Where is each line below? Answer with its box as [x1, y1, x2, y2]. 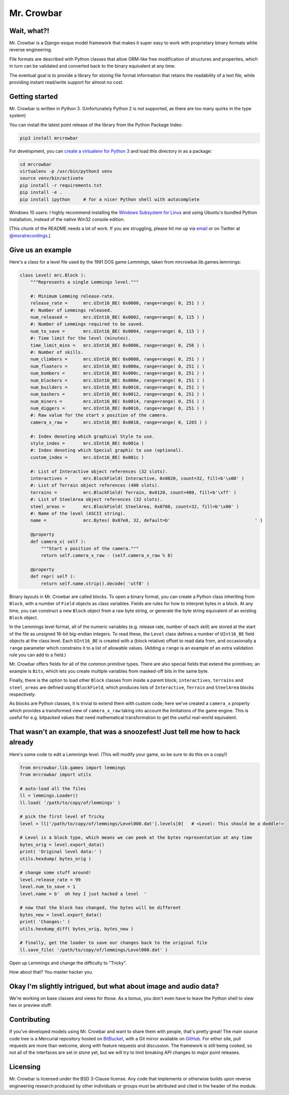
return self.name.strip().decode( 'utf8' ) [41, 581, 150, 586]
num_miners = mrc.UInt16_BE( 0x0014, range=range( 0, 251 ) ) [30, 398, 205, 404]
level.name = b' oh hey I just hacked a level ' [20, 891, 147, 897]
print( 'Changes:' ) [20, 919, 70, 925]
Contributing [9, 1015, 50, 1024]
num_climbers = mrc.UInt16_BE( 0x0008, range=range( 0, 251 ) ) [30, 356, 205, 362]
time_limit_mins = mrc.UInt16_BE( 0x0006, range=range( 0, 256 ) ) [30, 342, 205, 348]
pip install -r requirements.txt [20, 182, 102, 188]
